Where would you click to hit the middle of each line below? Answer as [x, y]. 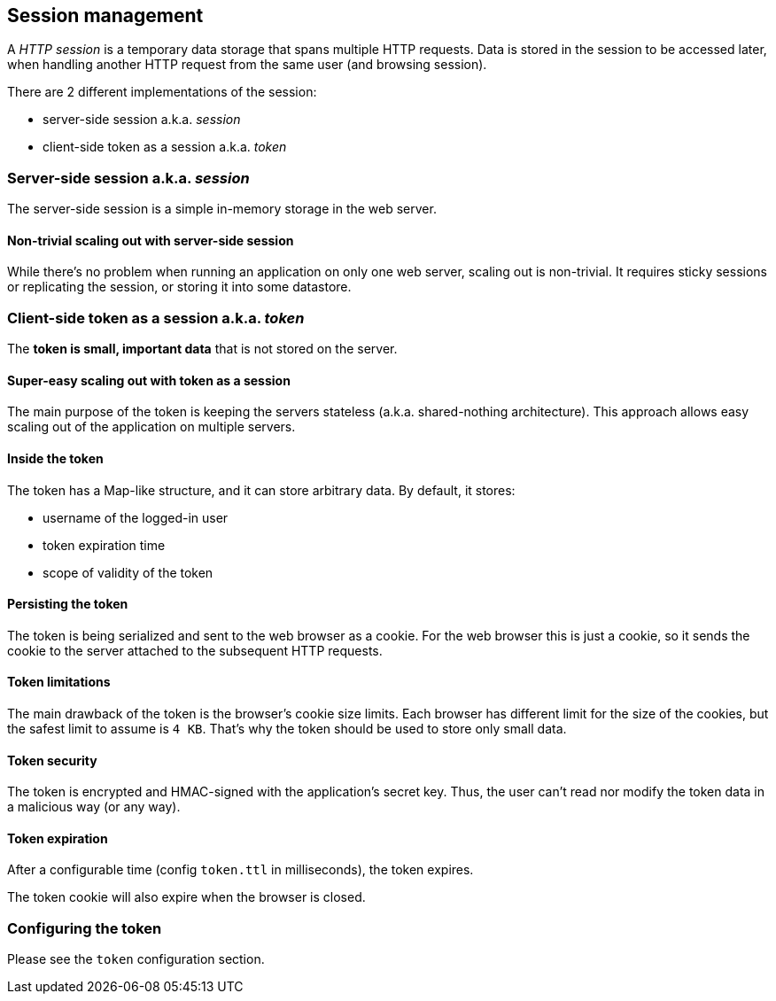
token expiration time [104, 545]
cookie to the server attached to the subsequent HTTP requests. [195, 650]
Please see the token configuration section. [136, 959]
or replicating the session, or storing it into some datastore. [179, 287]
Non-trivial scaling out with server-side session [151, 240]
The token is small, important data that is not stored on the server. [202, 349]
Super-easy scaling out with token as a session [149, 380]
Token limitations [59, 682]
